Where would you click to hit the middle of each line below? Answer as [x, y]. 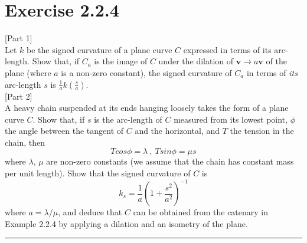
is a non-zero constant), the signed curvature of [146, 72]
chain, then [25, 142]
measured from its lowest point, [231, 119]
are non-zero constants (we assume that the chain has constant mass [170, 161]
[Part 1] [19, 38]
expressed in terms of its [227, 49]
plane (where [28, 72]
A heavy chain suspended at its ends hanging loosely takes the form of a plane [147, 108]
